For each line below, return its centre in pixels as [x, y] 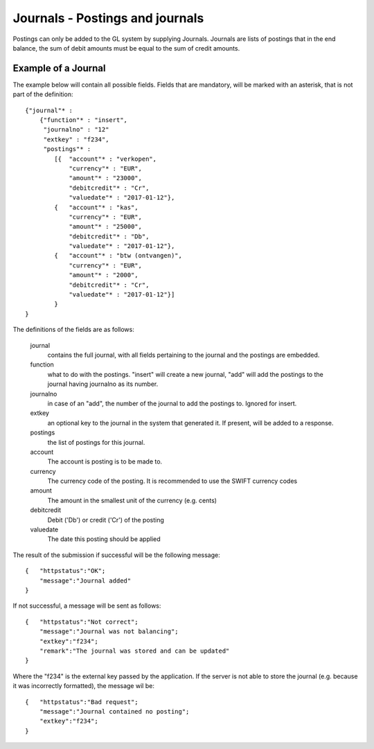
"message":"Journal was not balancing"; [109, 632]
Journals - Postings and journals [108, 18]
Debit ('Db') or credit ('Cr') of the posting [106, 520]
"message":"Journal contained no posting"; [114, 711]
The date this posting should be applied [104, 539]
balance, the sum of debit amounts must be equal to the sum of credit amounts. [126, 48]
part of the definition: [43, 94]
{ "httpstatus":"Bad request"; [82, 702]
